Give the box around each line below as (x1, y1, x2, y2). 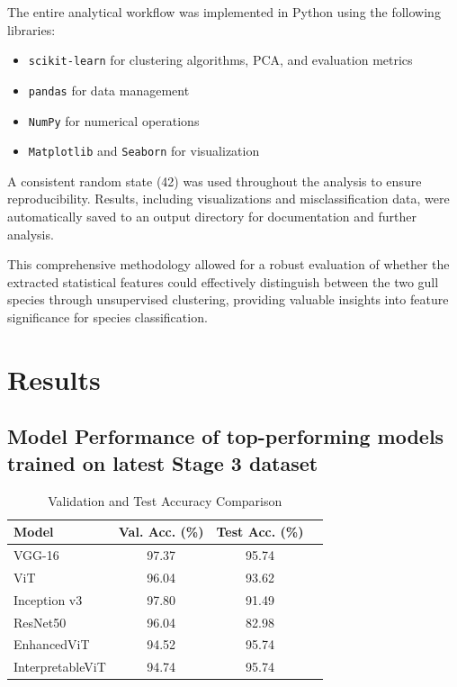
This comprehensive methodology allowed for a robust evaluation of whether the (7, 255, 450, 274)
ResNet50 (13, 612, 67, 631)
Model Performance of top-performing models (7, 422, 444, 450)
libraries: (7, 20, 56, 39)
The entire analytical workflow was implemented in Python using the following (7, 3, 441, 21)
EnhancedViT (13, 635, 90, 654)
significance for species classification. (7, 307, 208, 326)
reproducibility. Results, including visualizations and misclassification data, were (7, 189, 450, 208)
